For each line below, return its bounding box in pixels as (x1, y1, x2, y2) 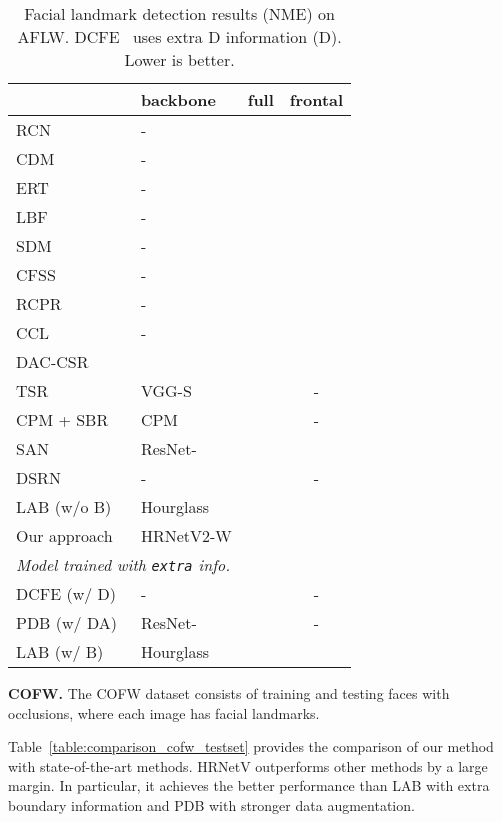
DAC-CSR (16, 350, 89, 373)
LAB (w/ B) (16, 640, 104, 663)
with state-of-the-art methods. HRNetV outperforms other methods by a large (8, 755, 488, 776)
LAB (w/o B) (16, 495, 112, 518)
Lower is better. (124, 48, 235, 71)
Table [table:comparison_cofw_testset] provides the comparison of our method (8, 736, 494, 757)
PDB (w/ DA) (16, 611, 117, 634)
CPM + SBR (16, 408, 109, 431)
